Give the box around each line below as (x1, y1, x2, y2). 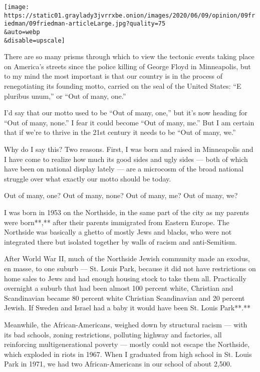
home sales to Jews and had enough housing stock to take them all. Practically (4, 273, 246, 283)
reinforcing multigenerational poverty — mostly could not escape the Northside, (4, 339, 250, 349)
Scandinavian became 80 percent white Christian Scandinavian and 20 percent (4, 292, 245, 303)
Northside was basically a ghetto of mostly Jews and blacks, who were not (4, 227, 232, 237)
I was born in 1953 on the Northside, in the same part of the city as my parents (4, 207, 249, 217)
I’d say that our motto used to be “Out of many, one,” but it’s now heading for (4, 107, 247, 118)
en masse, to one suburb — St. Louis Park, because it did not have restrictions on (4, 263, 256, 273)
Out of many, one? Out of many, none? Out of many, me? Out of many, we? (4, 190, 238, 201)
